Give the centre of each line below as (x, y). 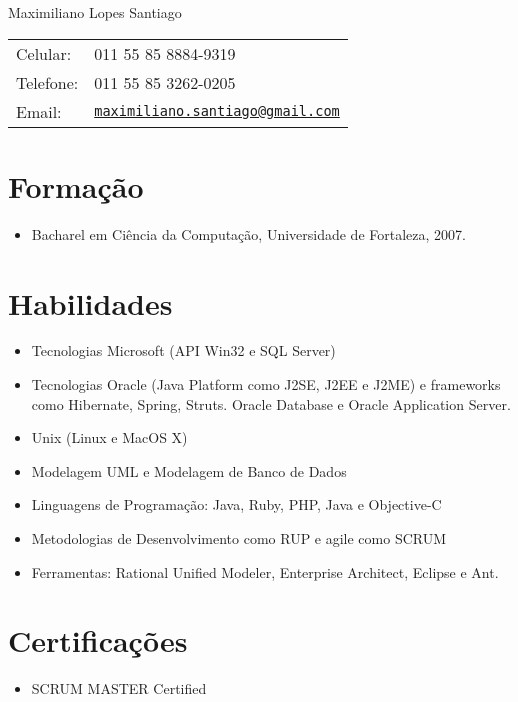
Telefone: (47, 82)
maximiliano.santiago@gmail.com (217, 111)
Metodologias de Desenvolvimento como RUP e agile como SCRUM (239, 538)
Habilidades (90, 302)
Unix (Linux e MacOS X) (109, 437)
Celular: (44, 53)
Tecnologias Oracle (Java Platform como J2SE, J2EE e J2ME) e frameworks (266, 384)
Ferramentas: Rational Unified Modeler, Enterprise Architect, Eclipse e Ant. (265, 571)
